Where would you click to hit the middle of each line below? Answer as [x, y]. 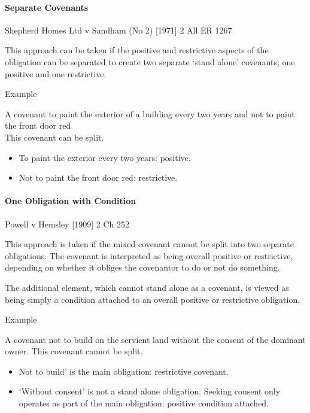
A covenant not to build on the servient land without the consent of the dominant [155, 339]
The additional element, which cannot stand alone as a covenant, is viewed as [147, 287]
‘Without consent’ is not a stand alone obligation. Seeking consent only [150, 391]
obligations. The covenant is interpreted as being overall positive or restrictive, [149, 255]
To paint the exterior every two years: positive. [105, 157]
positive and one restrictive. [56, 73]
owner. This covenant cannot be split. [74, 351]
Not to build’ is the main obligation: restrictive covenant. [124, 371]
